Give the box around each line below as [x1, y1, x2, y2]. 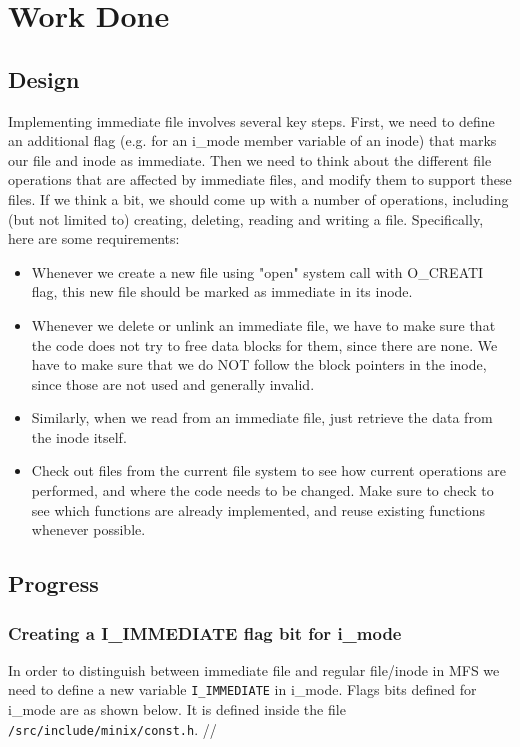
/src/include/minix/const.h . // [8, 718, 217, 739]
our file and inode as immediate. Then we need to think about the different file [8, 149, 492, 170]
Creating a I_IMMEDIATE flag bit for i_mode [8, 620, 402, 645]
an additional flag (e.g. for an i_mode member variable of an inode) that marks [8, 130, 497, 151]
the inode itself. [31, 426, 127, 447]
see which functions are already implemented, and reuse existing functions [31, 499, 485, 520]
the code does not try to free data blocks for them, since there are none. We [31, 334, 498, 355]
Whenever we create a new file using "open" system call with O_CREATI [31, 261, 484, 282]
